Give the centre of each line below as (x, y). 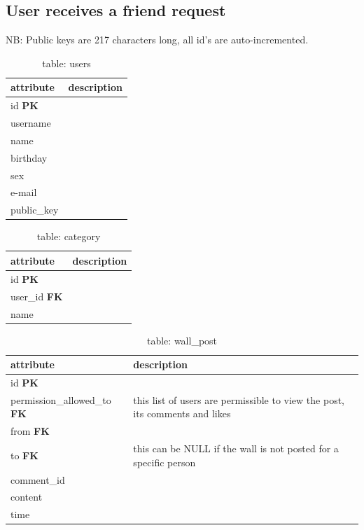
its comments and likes (182, 413)
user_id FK (37, 296)
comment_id (38, 479)
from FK (30, 431)
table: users (66, 63)
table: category (69, 236)
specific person (164, 462)
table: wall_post (182, 340)
